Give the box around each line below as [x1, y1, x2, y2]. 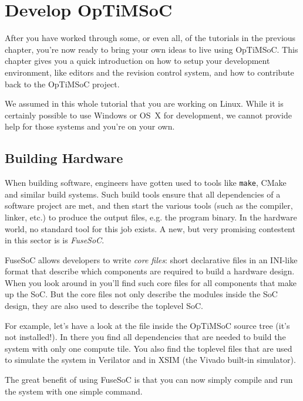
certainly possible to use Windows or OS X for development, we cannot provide [5, 108, 292, 121]
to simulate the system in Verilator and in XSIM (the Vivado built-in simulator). [5, 354, 296, 366]
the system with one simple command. [5, 385, 143, 397]
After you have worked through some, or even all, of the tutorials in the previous [5, 32, 296, 44]
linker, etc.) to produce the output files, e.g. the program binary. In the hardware [5, 210, 297, 223]
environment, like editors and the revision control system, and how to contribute [5, 66, 294, 78]
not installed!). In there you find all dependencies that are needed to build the [5, 331, 286, 343]
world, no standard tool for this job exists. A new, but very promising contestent [5, 222, 295, 235]
